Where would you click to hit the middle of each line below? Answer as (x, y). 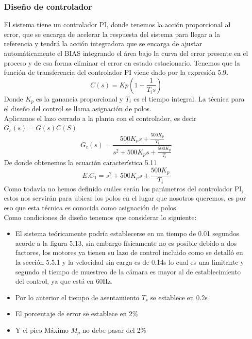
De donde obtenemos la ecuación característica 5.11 (80, 162)
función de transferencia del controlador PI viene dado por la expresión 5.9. (116, 72)
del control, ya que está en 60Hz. (64, 281)
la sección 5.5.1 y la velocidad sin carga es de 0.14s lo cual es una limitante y (130, 262)
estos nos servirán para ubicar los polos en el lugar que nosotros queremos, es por (125, 198)
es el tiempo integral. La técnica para (189, 98)
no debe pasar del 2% (114, 330)
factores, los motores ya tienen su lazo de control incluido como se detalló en (129, 252)
